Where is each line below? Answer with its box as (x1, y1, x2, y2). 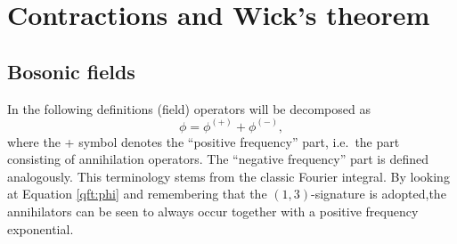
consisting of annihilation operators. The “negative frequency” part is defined (7, 150, 429, 168)
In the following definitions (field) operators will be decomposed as (7, 99, 371, 118)
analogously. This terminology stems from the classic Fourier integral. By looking (7, 167, 450, 185)
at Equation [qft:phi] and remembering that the (7, 184, 267, 203)
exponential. (7, 219, 74, 238)
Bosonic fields (7, 57, 135, 85)
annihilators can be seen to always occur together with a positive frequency (7, 201, 419, 220)
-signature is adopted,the (311, 184, 446, 203)
